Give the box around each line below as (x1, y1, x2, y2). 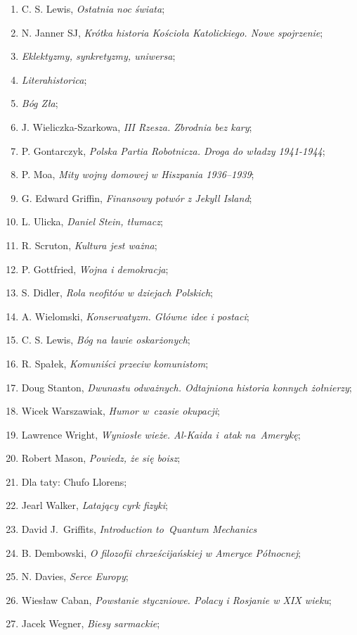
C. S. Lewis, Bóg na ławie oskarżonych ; (21, 332, 190, 347)
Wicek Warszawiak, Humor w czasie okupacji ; (21, 403, 220, 418)
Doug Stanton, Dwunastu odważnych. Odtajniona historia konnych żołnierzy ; (21, 379, 352, 394)
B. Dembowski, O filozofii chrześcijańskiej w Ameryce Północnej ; (21, 545, 301, 560)
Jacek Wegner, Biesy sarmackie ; (21, 616, 160, 631)
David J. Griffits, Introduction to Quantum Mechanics (21, 522, 257, 536)
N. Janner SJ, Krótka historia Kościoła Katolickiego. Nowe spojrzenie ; (21, 25, 323, 39)
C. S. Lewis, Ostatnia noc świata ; (21, 1, 165, 15)
